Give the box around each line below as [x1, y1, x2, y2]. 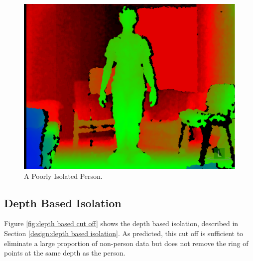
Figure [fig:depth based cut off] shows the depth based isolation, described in [4, 218, 239, 229]
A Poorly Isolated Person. [24, 170, 103, 181]
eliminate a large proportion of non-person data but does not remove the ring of [4, 238, 249, 248]
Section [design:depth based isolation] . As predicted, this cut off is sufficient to [4, 228, 244, 239]
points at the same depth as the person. [4, 248, 126, 258]
